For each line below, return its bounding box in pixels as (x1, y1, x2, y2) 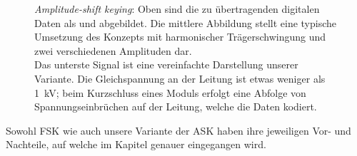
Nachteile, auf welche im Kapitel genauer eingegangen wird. (6, 137, 266, 152)
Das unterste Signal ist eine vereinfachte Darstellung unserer (34, 57, 298, 72)
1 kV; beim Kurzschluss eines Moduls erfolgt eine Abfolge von (34, 85, 306, 100)
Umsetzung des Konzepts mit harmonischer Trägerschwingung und (34, 29, 326, 44)
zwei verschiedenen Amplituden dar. (34, 43, 192, 58)
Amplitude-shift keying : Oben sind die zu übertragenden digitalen (34, 1, 320, 16)
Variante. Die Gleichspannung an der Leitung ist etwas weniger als (34, 71, 326, 85)
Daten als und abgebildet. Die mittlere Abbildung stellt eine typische (34, 15, 337, 30)
